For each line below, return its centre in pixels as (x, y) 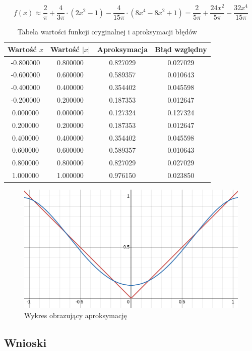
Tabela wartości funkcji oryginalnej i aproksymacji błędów (107, 32)
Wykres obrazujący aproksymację (76, 315)
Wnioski (25, 342)
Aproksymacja (122, 49)
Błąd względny (181, 49)
